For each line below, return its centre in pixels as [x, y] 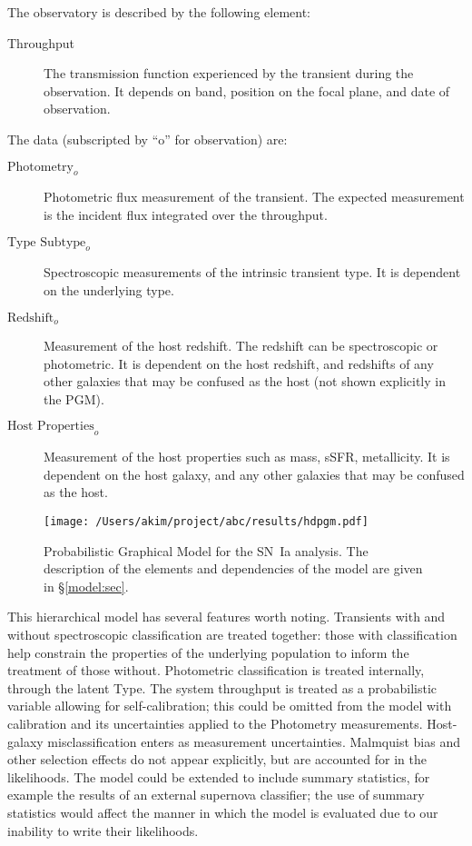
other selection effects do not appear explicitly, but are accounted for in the [217, 759]
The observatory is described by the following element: [159, 12]
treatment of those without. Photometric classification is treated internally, [216, 670]
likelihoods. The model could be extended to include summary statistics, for [219, 776]
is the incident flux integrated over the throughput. [186, 214]
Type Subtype [47, 242]
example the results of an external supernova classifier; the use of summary [216, 795]
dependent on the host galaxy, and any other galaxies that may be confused [254, 474]
